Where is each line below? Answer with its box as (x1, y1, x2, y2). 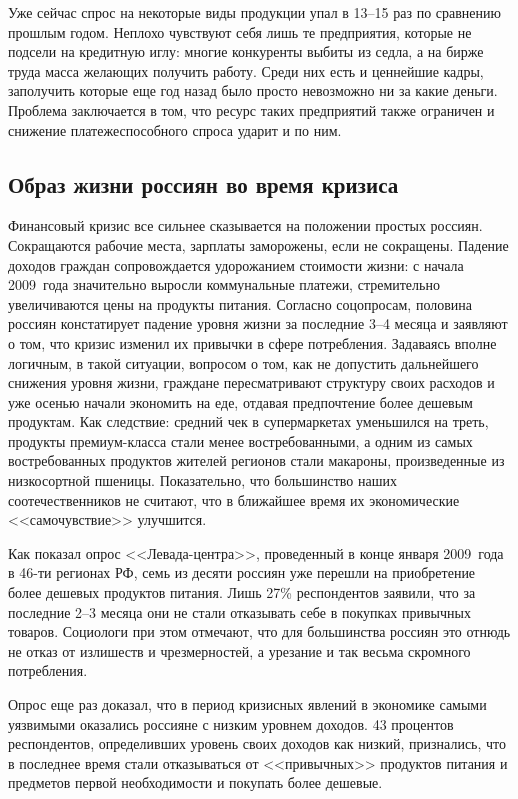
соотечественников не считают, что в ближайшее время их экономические (8, 489, 460, 510)
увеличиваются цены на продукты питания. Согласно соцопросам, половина (8, 293, 472, 314)
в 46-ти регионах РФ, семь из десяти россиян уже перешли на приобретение (8, 562, 476, 583)
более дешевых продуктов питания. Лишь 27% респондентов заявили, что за (8, 582, 476, 603)
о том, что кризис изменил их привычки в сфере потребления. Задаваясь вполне (8, 332, 497, 353)
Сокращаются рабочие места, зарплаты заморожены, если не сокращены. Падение (8, 234, 509, 255)
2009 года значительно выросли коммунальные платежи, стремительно (8, 274, 440, 295)
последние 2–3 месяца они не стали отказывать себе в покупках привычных (8, 601, 471, 622)
